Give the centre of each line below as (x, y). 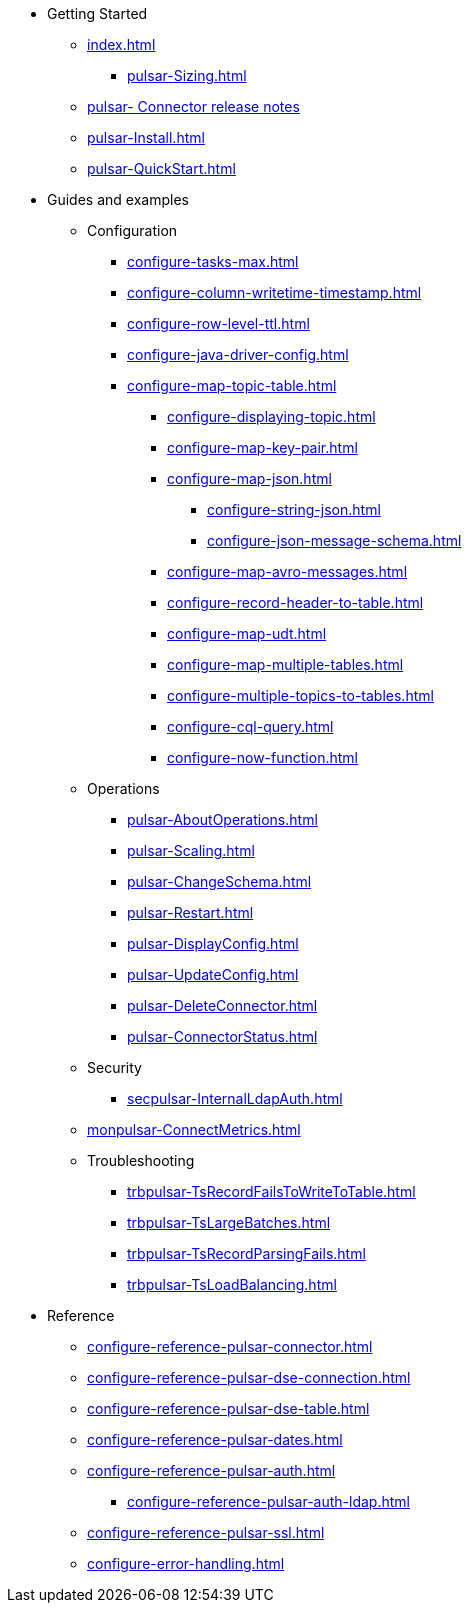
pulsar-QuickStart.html (161, 168)
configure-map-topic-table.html (232, 385)
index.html (121, 44)
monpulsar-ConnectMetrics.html (194, 1129)
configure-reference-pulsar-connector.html (230, 1346)
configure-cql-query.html (250, 726)
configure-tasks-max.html (213, 261)
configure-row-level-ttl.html (218, 323)
